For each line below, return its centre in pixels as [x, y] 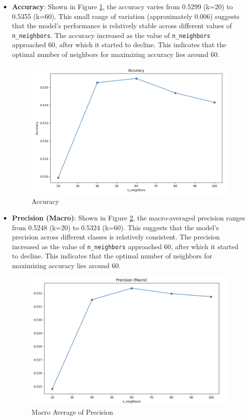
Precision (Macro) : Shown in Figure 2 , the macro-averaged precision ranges [129, 218]
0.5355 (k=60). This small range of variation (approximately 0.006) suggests [126, 16]
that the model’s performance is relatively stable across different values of [122, 26]
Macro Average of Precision [72, 411]
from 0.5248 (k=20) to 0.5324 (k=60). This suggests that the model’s [115, 227]
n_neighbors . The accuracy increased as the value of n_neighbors [111, 35]
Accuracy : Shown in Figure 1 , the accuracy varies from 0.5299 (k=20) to [122, 6]
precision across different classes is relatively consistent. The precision [116, 237]
